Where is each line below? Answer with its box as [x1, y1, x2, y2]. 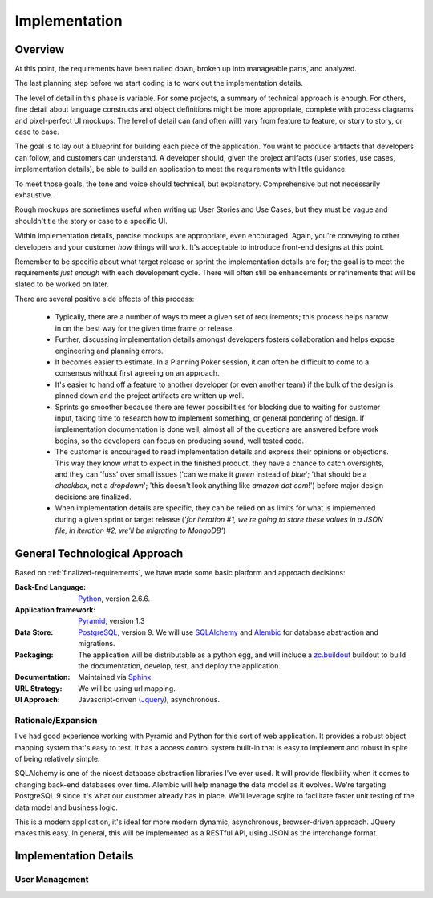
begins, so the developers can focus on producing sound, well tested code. [55, 436, 305, 445]
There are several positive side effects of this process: [14, 294, 195, 304]
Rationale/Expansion [14, 714, 98, 725]
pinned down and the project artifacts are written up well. [55, 391, 245, 400]
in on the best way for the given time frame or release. [55, 323, 234, 333]
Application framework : [14, 604, 96, 614]
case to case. [14, 127, 59, 136]
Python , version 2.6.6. [78, 594, 151, 603]
